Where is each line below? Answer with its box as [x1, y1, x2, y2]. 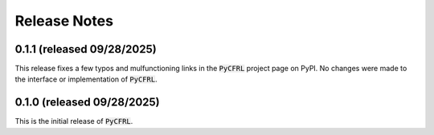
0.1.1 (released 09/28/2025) [14, 42, 157, 56]
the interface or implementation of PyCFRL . [14, 74, 158, 84]
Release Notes [14, 12, 114, 30]
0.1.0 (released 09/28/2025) [14, 96, 160, 109]
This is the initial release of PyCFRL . [14, 117, 133, 126]
